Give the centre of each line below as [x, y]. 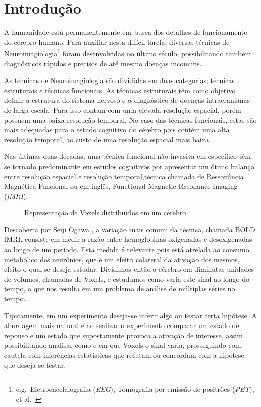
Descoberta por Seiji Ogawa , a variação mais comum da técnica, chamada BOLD [130, 229]
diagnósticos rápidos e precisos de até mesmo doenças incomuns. [103, 63]
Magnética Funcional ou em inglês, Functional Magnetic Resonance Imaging [121, 186]
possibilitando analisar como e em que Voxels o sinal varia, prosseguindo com [123, 345]
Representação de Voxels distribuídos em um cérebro [105, 213]
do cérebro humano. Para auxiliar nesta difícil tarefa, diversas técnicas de [117, 42]
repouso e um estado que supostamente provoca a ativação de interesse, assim [123, 335]
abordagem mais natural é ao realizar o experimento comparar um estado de [122, 325]
